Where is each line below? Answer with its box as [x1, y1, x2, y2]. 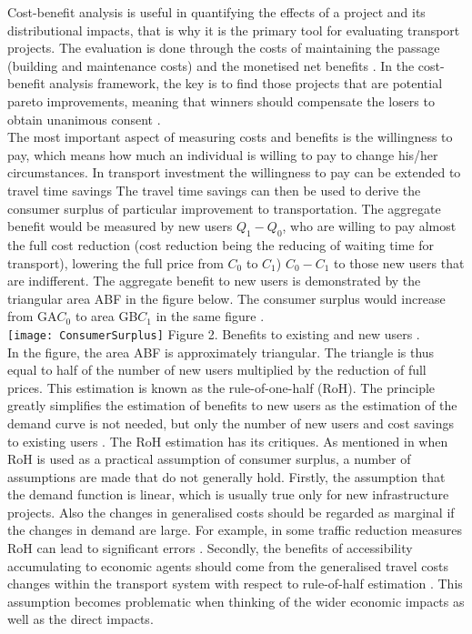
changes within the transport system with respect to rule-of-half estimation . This [7, 574, 463, 593]
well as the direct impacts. [7, 609, 154, 629]
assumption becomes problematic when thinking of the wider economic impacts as [7, 591, 465, 610]
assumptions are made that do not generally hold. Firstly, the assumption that [7, 467, 446, 486]
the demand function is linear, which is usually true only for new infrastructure [7, 485, 449, 504]
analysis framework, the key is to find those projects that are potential [49, 74, 443, 93]
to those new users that [334, 253, 465, 272]
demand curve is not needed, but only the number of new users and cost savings [7, 413, 454, 432]
